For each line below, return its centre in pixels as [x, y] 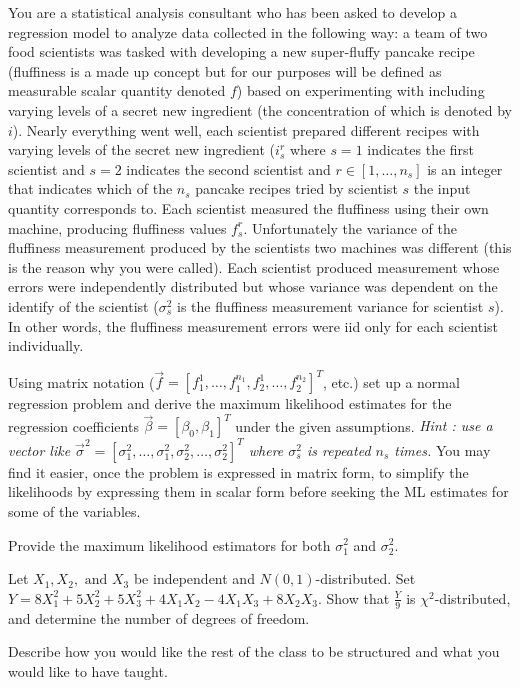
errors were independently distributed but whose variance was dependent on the [253, 286]
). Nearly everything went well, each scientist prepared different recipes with [246, 129]
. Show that [353, 597]
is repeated [339, 449]
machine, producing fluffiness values [117, 227]
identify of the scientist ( [83, 305]
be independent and [194, 578]
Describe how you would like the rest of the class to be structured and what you [254, 651]
